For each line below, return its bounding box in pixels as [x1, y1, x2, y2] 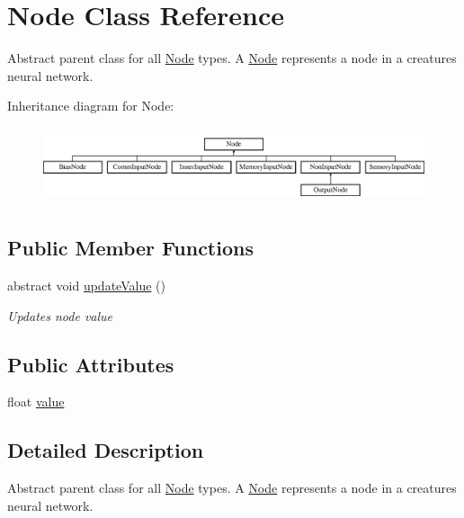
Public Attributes [7, 350, 174, 378]
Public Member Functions [7, 234, 254, 262]
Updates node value [7, 306, 113, 325]
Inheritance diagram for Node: [7, 96, 174, 115]
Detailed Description [7, 436, 204, 464]
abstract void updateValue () [7, 276, 165, 295]
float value [7, 392, 65, 411]
